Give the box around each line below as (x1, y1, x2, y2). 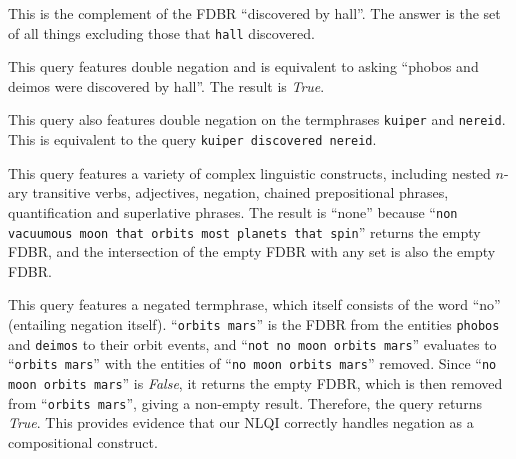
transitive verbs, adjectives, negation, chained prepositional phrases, (32, 182, 449, 203)
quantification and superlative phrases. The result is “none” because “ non (8, 201, 458, 222)
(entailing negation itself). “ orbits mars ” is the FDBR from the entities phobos (8, 314, 500, 335)
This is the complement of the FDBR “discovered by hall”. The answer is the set (8, 3, 501, 23)
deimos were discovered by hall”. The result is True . (8, 75, 325, 96)
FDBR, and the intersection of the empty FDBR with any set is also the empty (8, 241, 496, 262)
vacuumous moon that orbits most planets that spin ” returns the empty (8, 221, 481, 242)
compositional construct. (8, 431, 158, 452)
